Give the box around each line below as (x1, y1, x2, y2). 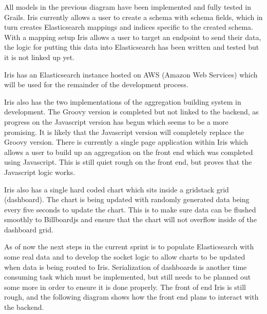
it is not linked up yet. (4, 51, 74, 62)
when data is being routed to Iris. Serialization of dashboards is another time (4, 261, 247, 272)
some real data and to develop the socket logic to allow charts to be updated (4, 251, 245, 262)
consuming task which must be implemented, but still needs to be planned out (4, 271, 251, 282)
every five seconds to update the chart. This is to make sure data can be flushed (4, 204, 256, 214)
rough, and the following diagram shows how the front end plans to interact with (4, 291, 259, 302)
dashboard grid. (4, 224, 53, 234)
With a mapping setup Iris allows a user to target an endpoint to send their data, (4, 31, 261, 42)
